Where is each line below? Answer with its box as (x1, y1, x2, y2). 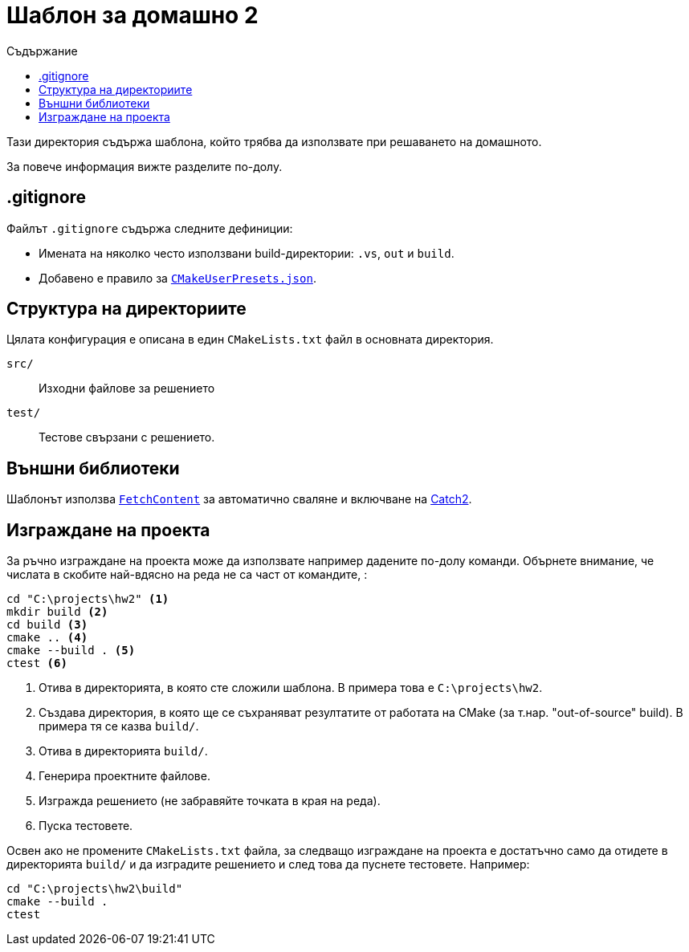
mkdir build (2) (6, 605, 108, 619)
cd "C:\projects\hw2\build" (6, 882, 183, 896)
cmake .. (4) (6, 631, 88, 645)
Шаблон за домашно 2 (6, 2, 259, 29)
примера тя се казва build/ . (39, 719, 199, 734)
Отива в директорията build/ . (39, 744, 208, 759)
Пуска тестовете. (39, 819, 133, 833)
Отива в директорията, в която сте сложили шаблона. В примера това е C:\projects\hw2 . (39, 681, 543, 695)
